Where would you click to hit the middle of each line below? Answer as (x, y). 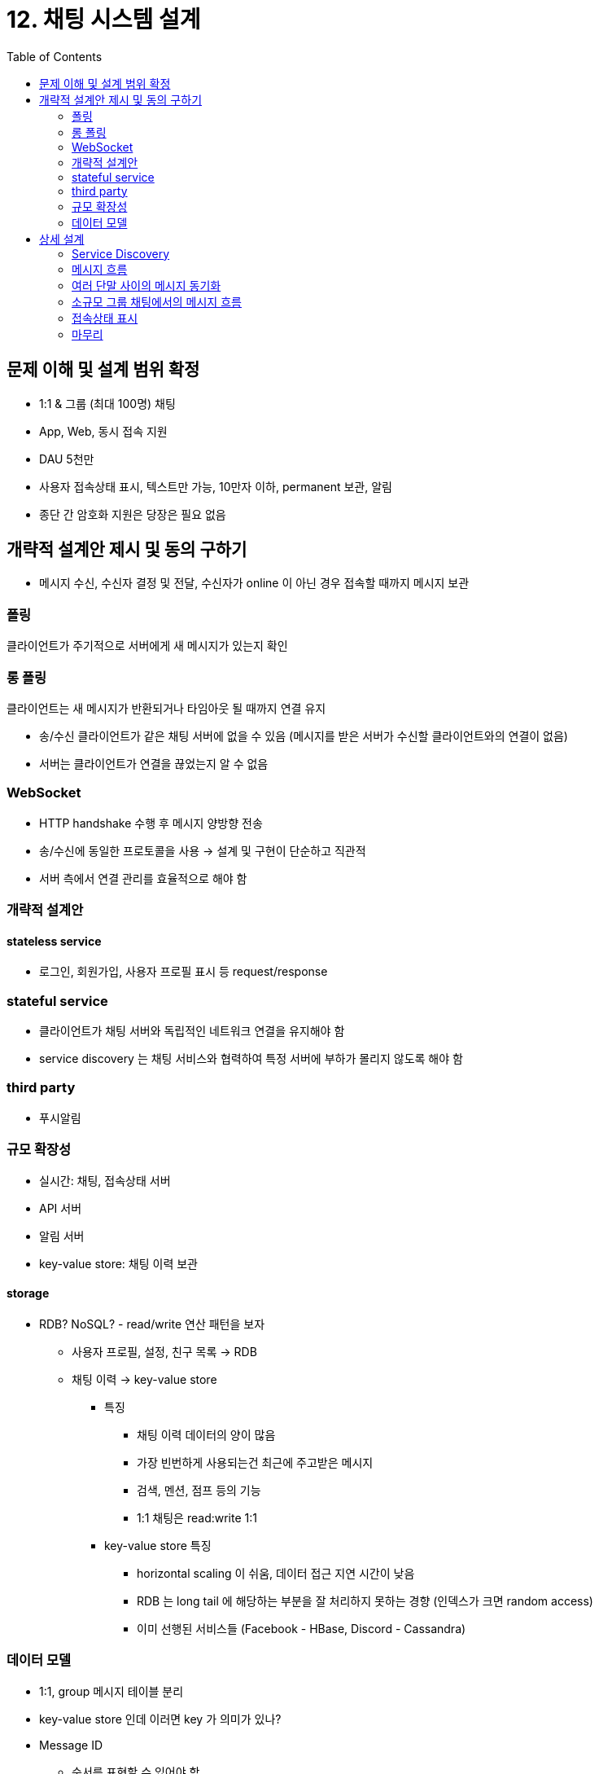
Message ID (71, 1745)
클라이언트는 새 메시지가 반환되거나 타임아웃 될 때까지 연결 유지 (166, 708)
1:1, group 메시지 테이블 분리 (111, 1691)
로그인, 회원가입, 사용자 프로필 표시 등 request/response (184, 972)
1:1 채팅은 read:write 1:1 (197, 1517)
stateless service (54, 941)
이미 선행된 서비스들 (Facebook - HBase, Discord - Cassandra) (302, 1628)
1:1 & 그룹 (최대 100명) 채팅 (107, 403)
